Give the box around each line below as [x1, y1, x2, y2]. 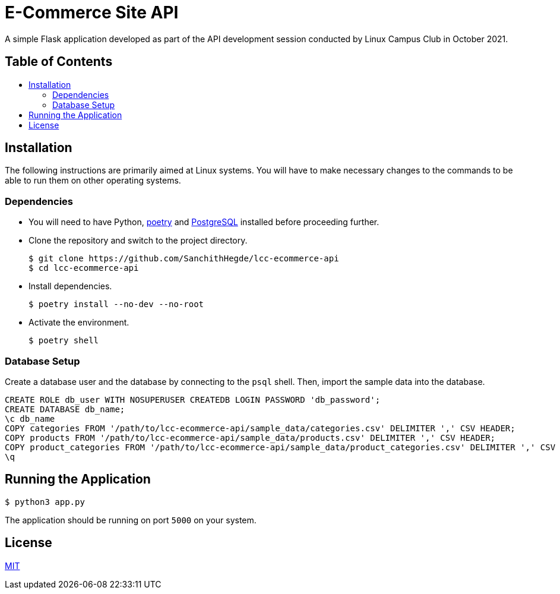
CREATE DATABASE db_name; [5, 404, 125, 414]
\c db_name [5, 413, 55, 424]
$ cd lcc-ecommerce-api [29, 263, 139, 273]
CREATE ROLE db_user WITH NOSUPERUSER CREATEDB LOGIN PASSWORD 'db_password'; [5, 394, 381, 405]
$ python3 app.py [5, 497, 85, 507]
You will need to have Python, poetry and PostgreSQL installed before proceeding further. [29, 217, 379, 228]
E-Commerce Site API [5, 2, 179, 23]
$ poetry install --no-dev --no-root [29, 299, 204, 309]
